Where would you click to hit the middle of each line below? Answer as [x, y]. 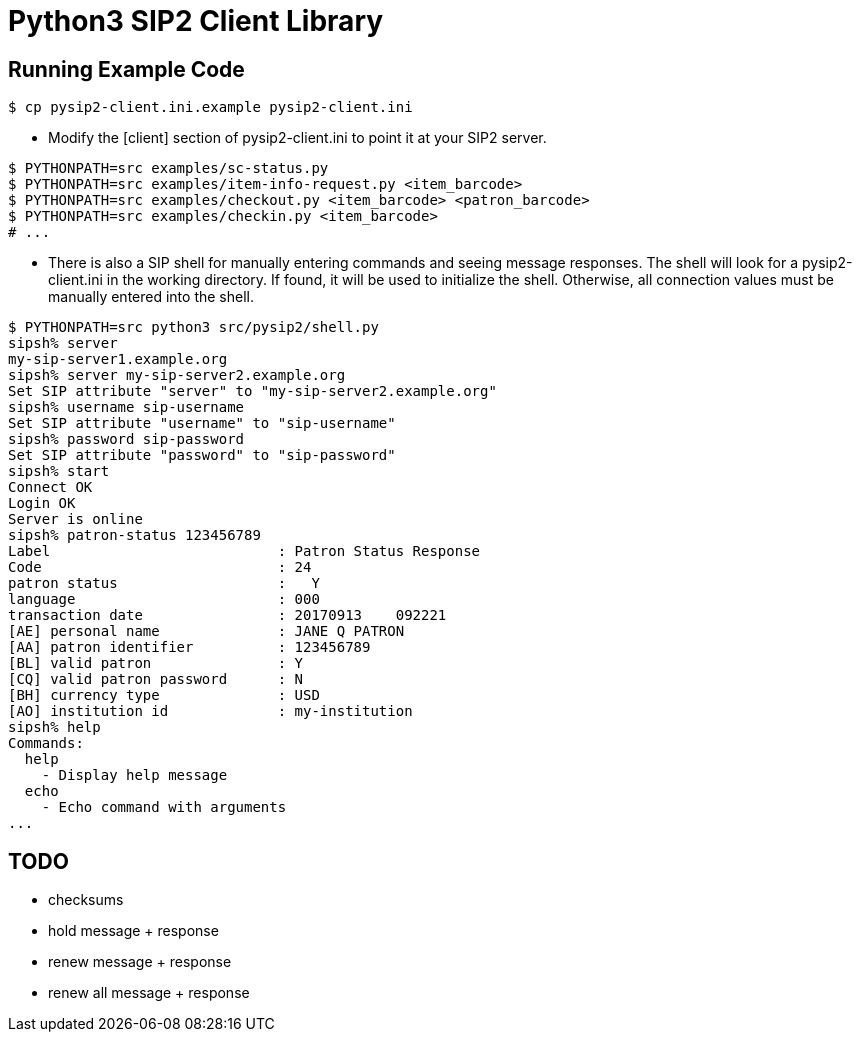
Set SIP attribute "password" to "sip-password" [202, 455]
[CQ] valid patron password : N [156, 679]
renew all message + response [149, 993]
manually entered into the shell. [151, 297]
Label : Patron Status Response [244, 551]
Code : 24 [160, 567]
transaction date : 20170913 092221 [227, 615]
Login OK [42, 503]
